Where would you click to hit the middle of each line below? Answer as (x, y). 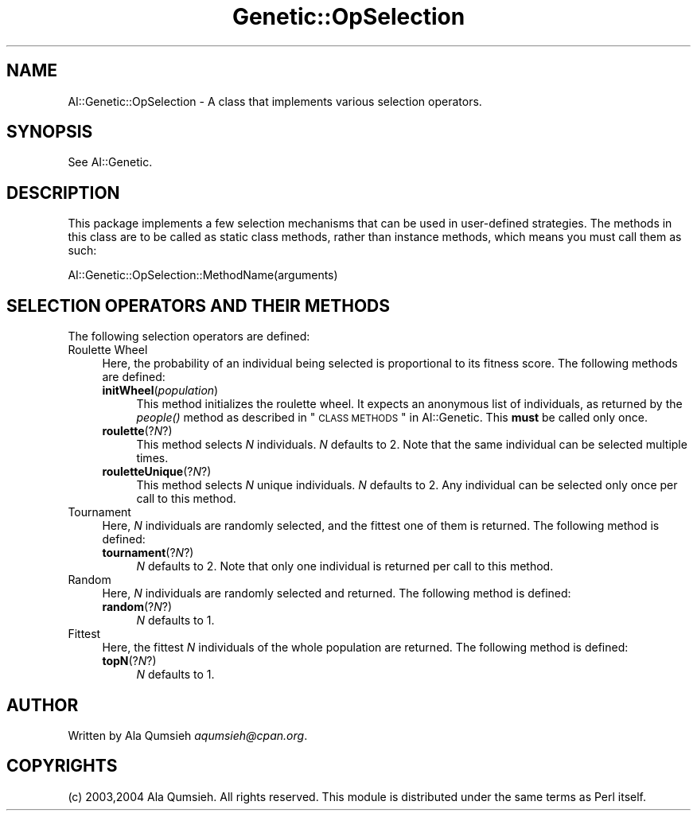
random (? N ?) (137, 607)
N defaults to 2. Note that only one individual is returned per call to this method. (345, 566)
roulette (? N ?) (137, 431)
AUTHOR (43, 705)
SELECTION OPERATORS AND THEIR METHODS (199, 305)
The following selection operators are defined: (189, 337)
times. (152, 458)
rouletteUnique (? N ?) (157, 472)
